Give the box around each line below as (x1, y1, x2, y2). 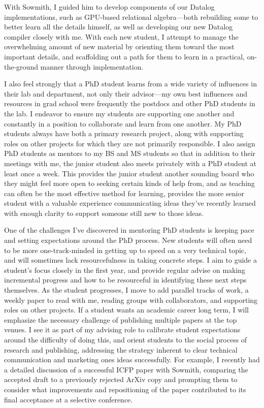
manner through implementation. (40, 61, 144, 72)
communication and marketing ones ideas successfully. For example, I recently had (4, 354, 260, 365)
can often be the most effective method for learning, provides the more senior (4, 187, 244, 198)
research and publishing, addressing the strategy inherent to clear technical (4, 344, 238, 355)
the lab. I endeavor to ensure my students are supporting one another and (4, 108, 235, 118)
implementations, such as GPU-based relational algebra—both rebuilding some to (4, 11, 258, 22)
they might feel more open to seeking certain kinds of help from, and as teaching (4, 178, 255, 189)
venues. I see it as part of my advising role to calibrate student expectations (4, 324, 241, 335)
